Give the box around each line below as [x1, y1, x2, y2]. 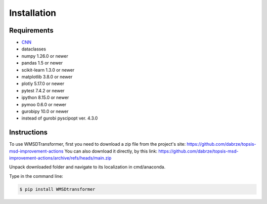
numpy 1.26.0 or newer [21, 53, 69, 59]
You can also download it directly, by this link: [64, 148, 158, 154]
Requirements [9, 26, 54, 35]
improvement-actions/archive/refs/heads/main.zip [9, 155, 112, 161]
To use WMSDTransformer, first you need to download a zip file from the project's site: [9, 141, 186, 147]
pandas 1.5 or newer [21, 60, 63, 66]
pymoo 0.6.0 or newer [21, 101, 67, 107]
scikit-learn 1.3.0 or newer [21, 67, 75, 73]
